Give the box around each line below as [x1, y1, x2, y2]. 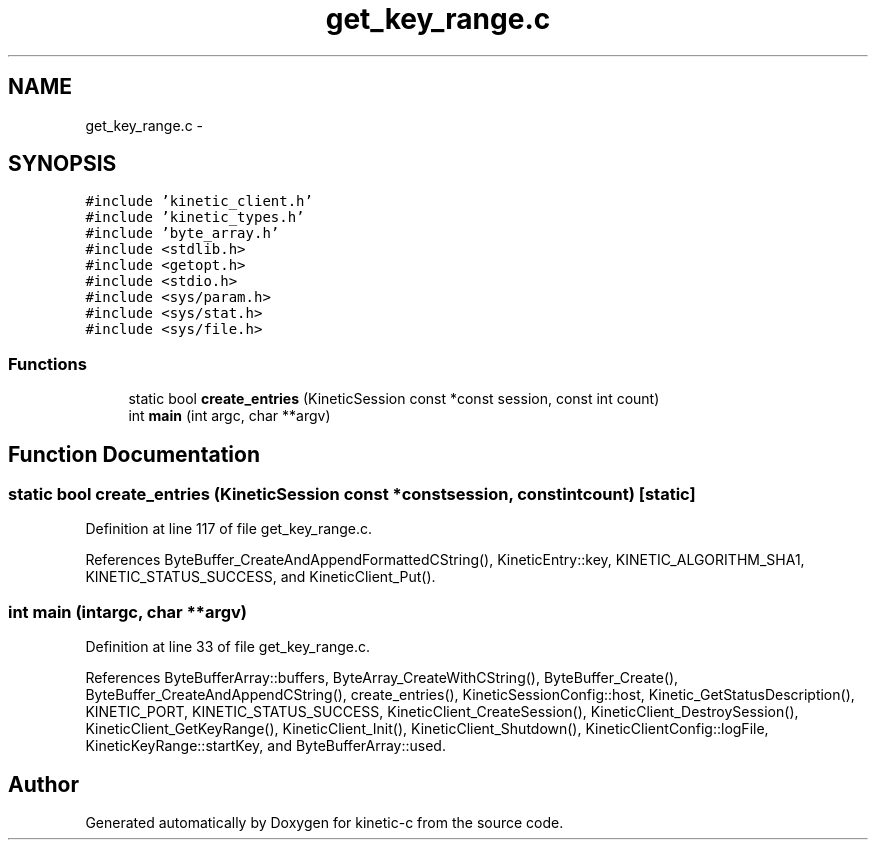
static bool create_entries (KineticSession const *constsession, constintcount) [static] [8, 484, 696, 505]
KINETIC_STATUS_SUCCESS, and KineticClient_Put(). [85, 568, 436, 586]
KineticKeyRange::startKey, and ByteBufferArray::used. [85, 737, 446, 755]
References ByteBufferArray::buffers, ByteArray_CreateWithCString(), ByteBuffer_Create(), [85, 669, 679, 687]
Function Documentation [8, 441, 260, 467]
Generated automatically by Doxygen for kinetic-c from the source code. [85, 814, 564, 831]
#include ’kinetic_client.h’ [85, 193, 313, 210]
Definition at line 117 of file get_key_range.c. [85, 520, 373, 538]
